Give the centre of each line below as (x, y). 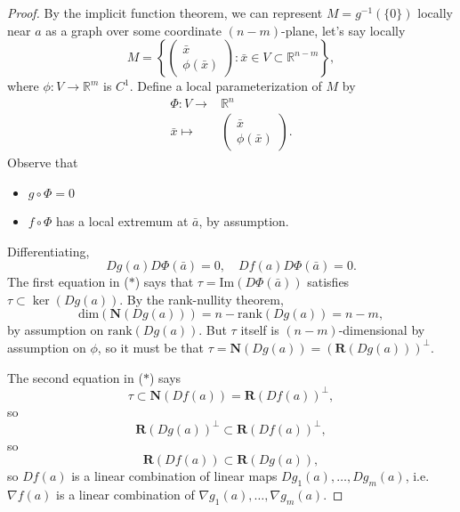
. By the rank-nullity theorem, (202, 299)
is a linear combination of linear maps (174, 476)
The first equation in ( (68, 282)
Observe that (43, 163)
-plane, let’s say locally (343, 30)
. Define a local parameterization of (226, 86)
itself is (260, 330)
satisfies (328, 282)
